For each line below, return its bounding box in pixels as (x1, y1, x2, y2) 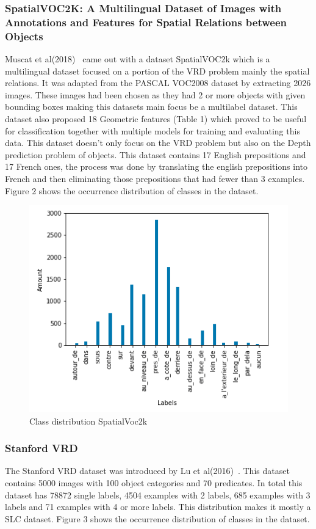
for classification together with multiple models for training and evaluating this (5, 124, 300, 137)
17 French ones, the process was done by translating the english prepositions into (5, 160, 308, 173)
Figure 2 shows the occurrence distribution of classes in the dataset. (5, 184, 259, 197)
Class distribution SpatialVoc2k (29, 414, 148, 427)
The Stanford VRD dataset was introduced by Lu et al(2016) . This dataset (5, 464, 290, 477)
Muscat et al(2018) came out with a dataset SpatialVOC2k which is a (5, 53, 270, 65)
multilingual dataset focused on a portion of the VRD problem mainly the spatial (5, 64, 310, 77)
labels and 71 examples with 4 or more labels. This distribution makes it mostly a (5, 500, 311, 513)
